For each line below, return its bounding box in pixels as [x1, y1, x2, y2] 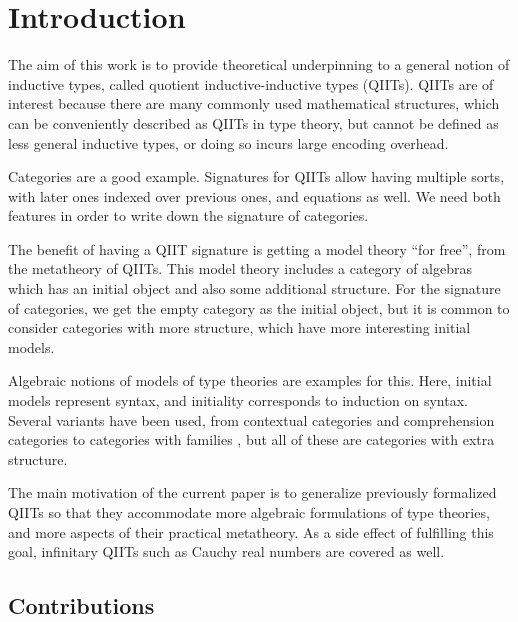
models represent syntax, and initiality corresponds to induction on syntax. [8, 390, 468, 411]
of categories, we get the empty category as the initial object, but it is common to [8, 297, 510, 318]
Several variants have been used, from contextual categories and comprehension [8, 409, 495, 430]
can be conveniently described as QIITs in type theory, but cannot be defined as [8, 112, 499, 133]
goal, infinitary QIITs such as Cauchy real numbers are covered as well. [8, 541, 445, 562]
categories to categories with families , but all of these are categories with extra [8, 429, 495, 450]
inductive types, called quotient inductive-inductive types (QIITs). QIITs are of [8, 73, 494, 94]
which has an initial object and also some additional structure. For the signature [8, 278, 501, 299]
